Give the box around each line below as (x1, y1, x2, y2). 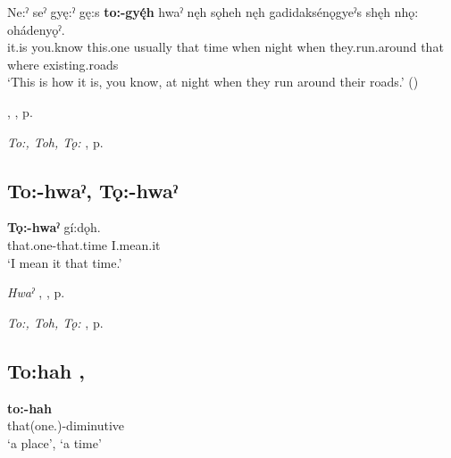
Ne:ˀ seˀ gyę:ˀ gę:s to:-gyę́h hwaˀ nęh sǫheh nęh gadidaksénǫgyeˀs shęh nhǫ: (7, 3, 419, 21)
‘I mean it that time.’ (7, 253, 122, 271)
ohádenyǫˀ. (7, 20, 65, 38)
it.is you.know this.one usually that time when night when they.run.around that (7, 37, 444, 56)
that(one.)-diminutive (7, 416, 125, 435)
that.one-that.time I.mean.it (7, 235, 161, 254)
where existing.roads (7, 54, 119, 73)
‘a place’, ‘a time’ (7, 433, 102, 452)
